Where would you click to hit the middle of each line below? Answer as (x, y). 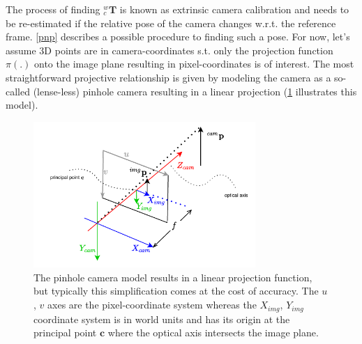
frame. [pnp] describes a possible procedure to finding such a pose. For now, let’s (178, 37)
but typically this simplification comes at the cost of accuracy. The (176, 291)
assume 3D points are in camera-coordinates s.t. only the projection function (169, 50)
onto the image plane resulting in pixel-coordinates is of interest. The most (194, 64)
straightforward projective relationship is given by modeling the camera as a (168, 77)
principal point (65, 333)
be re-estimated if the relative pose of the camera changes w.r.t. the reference (171, 23)
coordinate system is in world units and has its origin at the (162, 319)
